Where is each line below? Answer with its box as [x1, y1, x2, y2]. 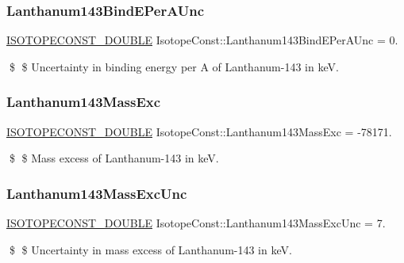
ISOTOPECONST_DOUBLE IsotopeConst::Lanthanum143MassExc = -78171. [6, 123, 392, 139]
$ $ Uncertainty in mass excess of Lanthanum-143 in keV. [9, 241, 292, 257]
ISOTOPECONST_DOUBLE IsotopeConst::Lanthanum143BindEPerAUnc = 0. [6, 32, 398, 48]
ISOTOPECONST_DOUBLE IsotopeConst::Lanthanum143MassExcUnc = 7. [6, 215, 386, 231]
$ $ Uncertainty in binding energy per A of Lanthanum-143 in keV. [9, 58, 339, 74]
